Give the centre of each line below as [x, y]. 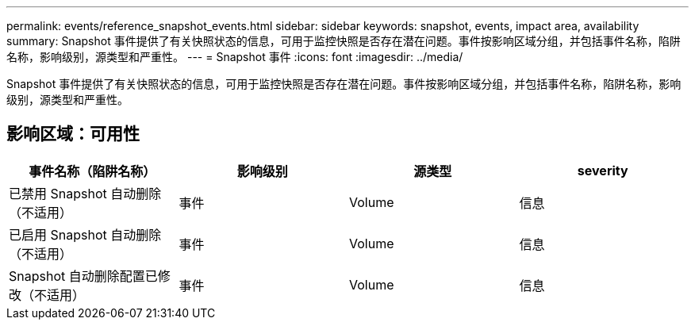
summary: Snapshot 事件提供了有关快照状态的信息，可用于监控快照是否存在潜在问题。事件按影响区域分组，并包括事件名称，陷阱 [344, 41]
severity [603, 170]
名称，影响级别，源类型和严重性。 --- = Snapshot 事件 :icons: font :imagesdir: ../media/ [235, 57]
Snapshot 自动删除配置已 [83, 276]
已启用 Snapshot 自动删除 [85, 234]
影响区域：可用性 [73, 134]
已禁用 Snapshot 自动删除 [85, 193]
